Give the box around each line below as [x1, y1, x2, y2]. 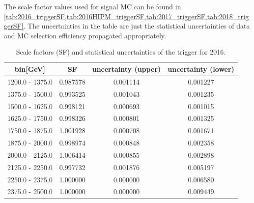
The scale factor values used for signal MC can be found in [4, 1, 181, 11]
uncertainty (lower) [168, 63, 234, 74]
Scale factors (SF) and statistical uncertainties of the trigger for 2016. [16, 47, 226, 57]
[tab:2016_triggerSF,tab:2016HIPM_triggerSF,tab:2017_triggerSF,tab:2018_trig [4, 11, 249, 21]
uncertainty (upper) [92, 63, 161, 74]
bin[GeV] [14, 63, 45, 74]
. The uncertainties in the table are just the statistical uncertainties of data [23, 21, 250, 31]
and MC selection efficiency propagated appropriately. [4, 30, 166, 40]
